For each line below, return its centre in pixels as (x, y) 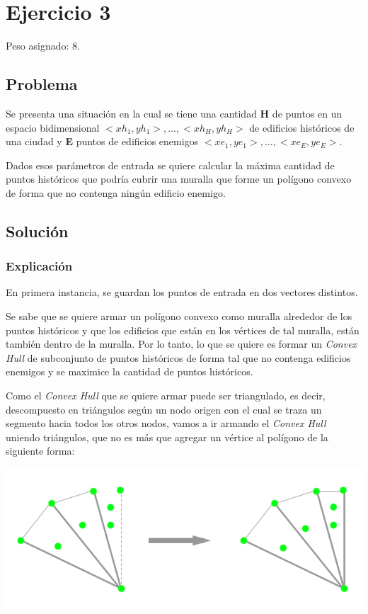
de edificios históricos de (302, 127)
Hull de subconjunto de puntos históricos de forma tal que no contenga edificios (178, 357)
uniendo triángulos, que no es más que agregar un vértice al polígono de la (167, 437)
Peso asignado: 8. (43, 46)
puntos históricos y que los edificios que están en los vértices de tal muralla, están (183, 330)
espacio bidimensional (53, 127)
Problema (42, 84)
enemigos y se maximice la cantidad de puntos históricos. (130, 371)
